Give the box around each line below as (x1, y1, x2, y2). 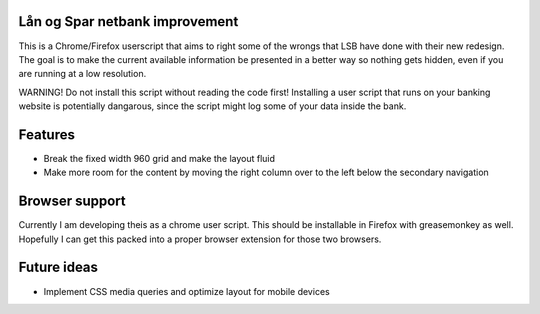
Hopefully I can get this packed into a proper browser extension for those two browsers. (18, 233, 382, 245)
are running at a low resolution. (18, 68, 147, 80)
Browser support (18, 193, 127, 210)
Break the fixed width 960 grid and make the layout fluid (43, 152, 275, 164)
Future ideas (18, 259, 99, 276)
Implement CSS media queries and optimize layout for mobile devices (43, 285, 330, 297)
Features (18, 126, 75, 143)
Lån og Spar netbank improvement (18, 13, 239, 30)
